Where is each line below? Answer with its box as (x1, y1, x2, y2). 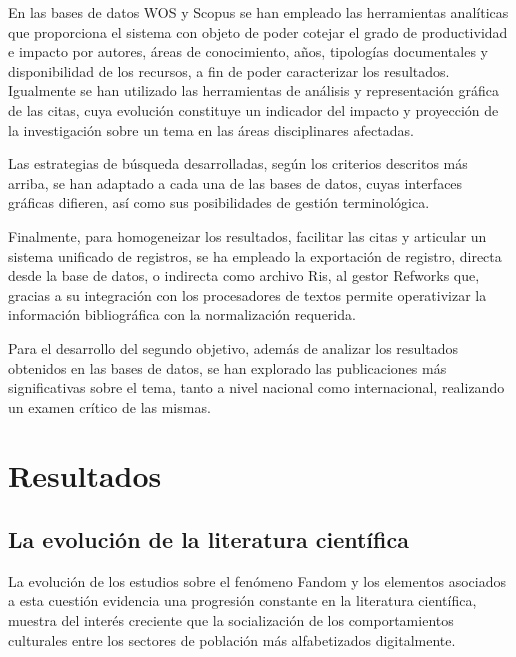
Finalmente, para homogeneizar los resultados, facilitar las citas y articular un (8, 225, 487, 246)
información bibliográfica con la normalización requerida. (8, 304, 356, 325)
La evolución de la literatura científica (8, 524, 409, 555)
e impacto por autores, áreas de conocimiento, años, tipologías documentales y (8, 41, 488, 62)
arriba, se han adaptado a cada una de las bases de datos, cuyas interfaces (8, 172, 463, 193)
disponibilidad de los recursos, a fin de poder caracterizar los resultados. (8, 60, 450, 81)
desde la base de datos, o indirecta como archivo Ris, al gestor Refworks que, (8, 265, 480, 286)
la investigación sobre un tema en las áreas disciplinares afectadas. (8, 119, 414, 140)
